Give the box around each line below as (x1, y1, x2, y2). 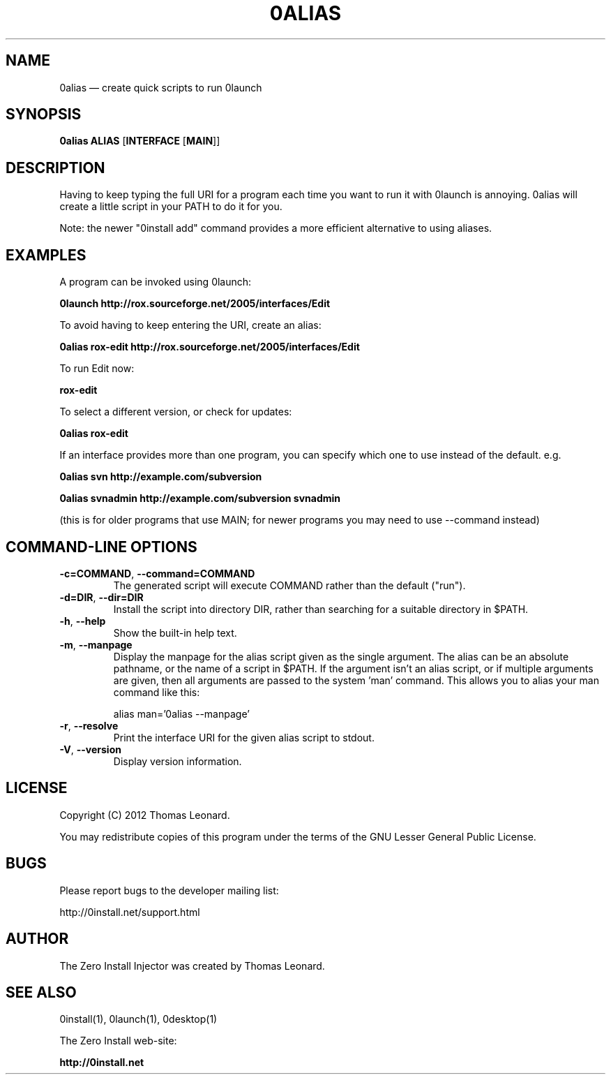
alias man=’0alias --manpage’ (113, 707, 250, 720)
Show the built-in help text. (113, 626, 237, 639)
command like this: (113, 686, 200, 698)
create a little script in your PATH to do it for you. (59, 200, 282, 213)
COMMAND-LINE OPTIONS (6, 538, 197, 556)
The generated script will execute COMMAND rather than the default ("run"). (113, 579, 466, 591)
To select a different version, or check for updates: (59, 406, 292, 418)
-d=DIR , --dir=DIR (59, 591, 144, 603)
